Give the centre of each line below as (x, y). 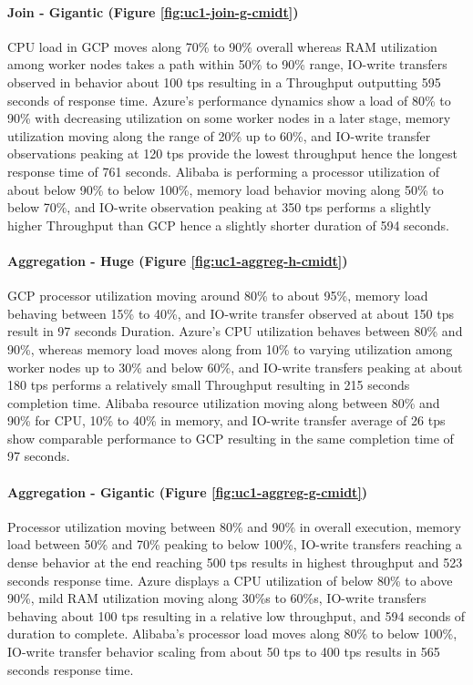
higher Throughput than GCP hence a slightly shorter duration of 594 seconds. (229, 225)
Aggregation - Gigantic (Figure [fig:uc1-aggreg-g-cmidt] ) (188, 491)
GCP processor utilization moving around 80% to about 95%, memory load (218, 296)
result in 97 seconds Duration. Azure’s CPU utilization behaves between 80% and (235, 331)
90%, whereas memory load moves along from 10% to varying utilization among (230, 348)
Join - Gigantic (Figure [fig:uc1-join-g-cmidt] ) (153, 11)
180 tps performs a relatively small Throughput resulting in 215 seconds (209, 385)
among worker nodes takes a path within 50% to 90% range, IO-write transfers (227, 64)
